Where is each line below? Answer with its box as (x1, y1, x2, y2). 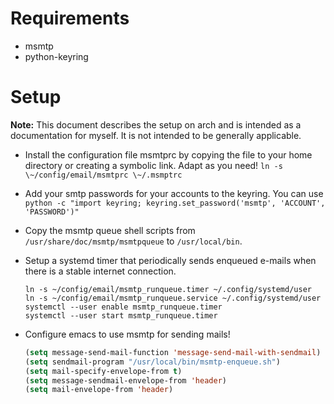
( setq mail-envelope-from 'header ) (24, 385, 174, 395)
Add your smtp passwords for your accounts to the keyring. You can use (24, 187, 324, 199)
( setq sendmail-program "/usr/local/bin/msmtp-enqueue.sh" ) (24, 357, 281, 367)
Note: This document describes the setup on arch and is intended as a (10, 118, 302, 131)
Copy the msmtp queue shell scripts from (24, 224, 196, 236)
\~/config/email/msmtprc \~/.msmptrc (24, 170, 183, 180)
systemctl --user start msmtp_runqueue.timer (24, 310, 218, 321)
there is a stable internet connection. (24, 265, 177, 277)
